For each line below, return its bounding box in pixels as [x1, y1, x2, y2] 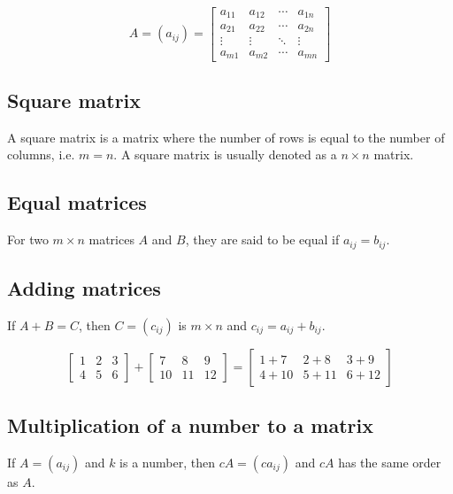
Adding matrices [7, 274, 161, 301]
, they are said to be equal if [185, 230, 340, 249]
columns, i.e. [7, 145, 75, 164]
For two [7, 230, 49, 249]
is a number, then [119, 452, 215, 471]
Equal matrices [7, 189, 147, 216]
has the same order [338, 452, 441, 471]
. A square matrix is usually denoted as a [113, 145, 337, 164]
